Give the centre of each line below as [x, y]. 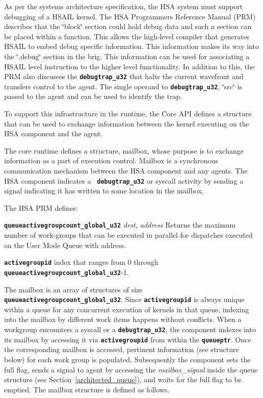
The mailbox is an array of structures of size [73, 289]
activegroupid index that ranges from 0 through [81, 262]
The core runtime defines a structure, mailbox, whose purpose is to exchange [124, 150]
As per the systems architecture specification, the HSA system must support [124, 6]
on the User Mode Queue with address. [65, 245]
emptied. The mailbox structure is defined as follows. [87, 389]
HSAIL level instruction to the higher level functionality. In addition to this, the [129, 66]
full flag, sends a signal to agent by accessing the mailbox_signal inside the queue [131, 369]
